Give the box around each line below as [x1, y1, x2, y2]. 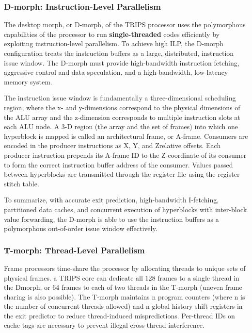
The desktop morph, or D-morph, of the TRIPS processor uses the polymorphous [4, 19, 246, 30]
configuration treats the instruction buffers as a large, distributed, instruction [4, 48, 234, 58]
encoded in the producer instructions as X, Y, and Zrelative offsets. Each [4, 140, 221, 150]
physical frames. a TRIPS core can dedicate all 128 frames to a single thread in [4, 272, 239, 283]
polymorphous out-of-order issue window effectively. [4, 223, 157, 233]
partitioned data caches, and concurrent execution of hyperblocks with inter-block [4, 204, 247, 214]
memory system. [4, 76, 52, 86]
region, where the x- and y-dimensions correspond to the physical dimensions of [4, 102, 240, 112]
